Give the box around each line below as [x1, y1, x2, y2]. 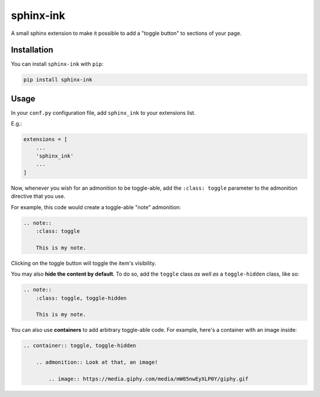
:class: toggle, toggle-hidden [36, 294, 127, 302]
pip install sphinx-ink [23, 76, 93, 83]
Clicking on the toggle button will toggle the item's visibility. [11, 260, 156, 267]
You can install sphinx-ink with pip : [11, 60, 104, 68]
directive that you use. [11, 193, 66, 200]
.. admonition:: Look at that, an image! [36, 359, 158, 366]
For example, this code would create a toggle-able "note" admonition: [11, 203, 181, 210]
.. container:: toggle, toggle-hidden [23, 342, 136, 349]
